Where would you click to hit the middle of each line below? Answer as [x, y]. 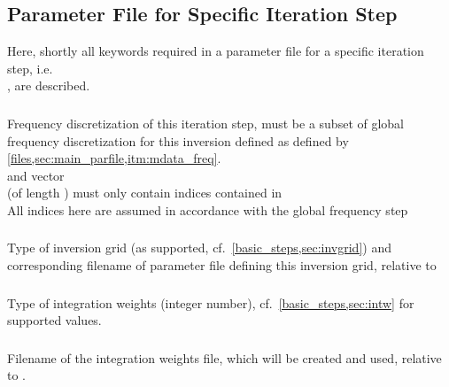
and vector [36, 175]
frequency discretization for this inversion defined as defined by [178, 140]
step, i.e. [30, 68]
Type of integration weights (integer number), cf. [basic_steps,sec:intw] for [211, 302]
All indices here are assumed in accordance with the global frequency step [208, 209]
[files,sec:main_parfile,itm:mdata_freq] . [114, 158]
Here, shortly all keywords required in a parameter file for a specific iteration [216, 51]
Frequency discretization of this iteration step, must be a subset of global [205, 123]
